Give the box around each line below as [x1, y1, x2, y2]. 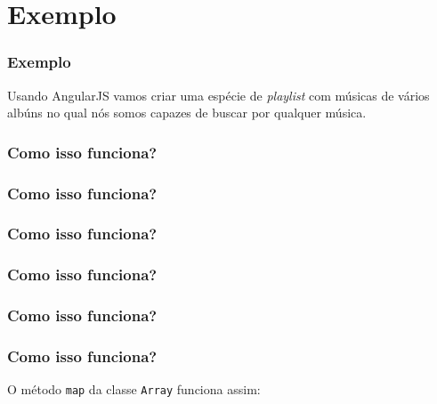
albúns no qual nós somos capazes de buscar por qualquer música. [7, 103, 367, 122]
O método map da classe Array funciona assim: [7, 380, 261, 399]
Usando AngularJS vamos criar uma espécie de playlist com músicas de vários [7, 85, 430, 104]
